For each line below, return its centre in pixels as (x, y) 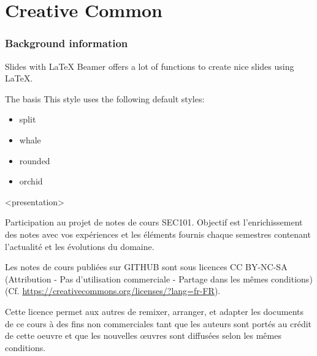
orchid (31, 181)
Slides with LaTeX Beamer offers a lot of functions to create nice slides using (150, 66)
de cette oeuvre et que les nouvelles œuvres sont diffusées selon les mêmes (143, 335)
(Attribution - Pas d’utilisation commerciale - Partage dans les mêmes (137, 278)
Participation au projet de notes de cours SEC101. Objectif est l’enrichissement (154, 222)
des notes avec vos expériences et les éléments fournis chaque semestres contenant (158, 234)
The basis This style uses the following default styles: (105, 98)
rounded (35, 160)
